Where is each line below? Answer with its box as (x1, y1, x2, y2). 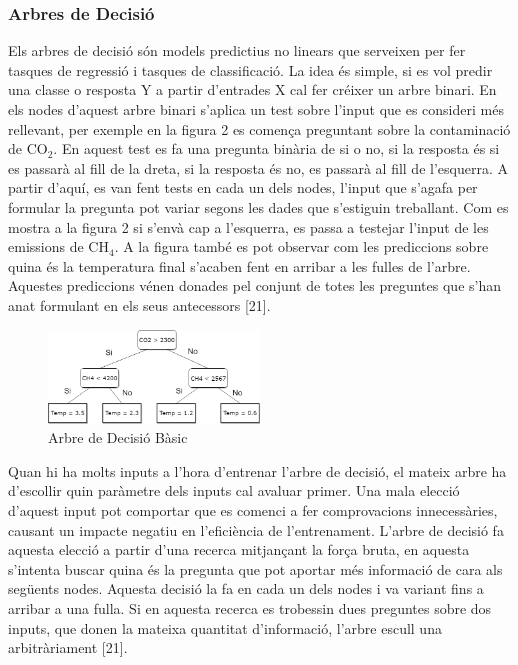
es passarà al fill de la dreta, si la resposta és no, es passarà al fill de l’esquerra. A (8, 157, 508, 178)
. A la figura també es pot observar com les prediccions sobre (114, 236, 489, 257)
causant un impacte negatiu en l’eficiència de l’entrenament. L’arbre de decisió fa (8, 519, 504, 540)
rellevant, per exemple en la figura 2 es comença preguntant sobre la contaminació (8, 118, 511, 139)
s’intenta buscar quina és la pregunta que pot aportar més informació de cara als (8, 558, 503, 579)
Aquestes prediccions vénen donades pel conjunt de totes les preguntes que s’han (8, 275, 501, 296)
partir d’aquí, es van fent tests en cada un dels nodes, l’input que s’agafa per (8, 177, 478, 198)
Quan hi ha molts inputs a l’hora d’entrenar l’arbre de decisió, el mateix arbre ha (8, 460, 507, 481)
